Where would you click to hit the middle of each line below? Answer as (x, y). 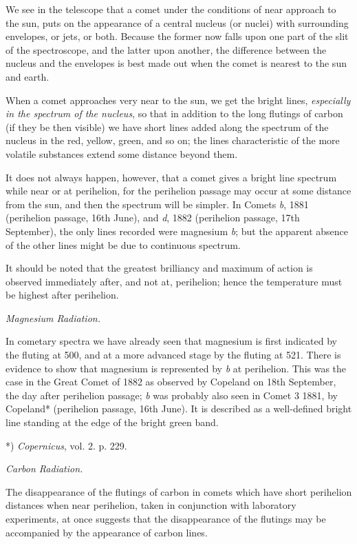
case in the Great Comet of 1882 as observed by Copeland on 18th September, (171, 382)
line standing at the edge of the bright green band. (112, 422)
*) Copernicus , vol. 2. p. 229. (66, 445)
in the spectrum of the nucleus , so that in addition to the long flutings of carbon (174, 113)
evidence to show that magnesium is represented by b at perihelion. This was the (176, 368)
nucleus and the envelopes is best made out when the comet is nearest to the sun (176, 63)
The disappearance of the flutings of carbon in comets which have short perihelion (179, 491)
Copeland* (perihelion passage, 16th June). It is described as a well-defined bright (179, 409)
